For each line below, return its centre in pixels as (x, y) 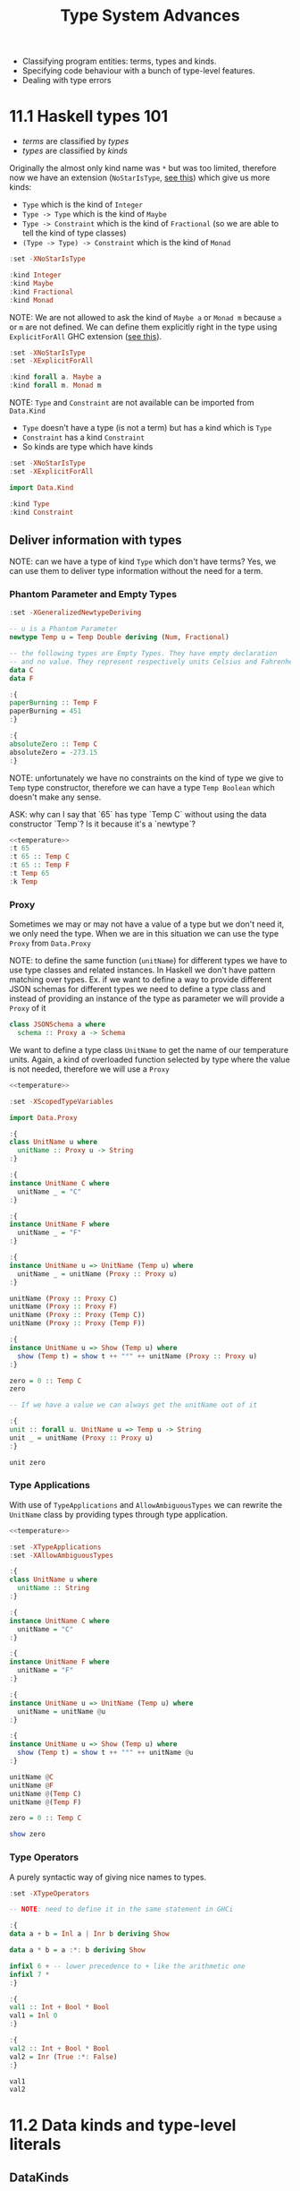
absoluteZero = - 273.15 (54, 752)
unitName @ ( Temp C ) (46, 1793)
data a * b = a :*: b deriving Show (77, 1950)
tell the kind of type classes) (74, 233)
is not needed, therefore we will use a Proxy (89, 1069)
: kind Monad (31, 300)
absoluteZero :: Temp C (54, 744)
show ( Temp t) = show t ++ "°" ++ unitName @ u (105, 1753)
